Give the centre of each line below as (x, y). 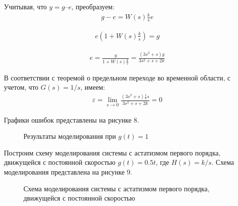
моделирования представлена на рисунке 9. (68, 172)
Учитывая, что (25, 6)
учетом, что (21, 87)
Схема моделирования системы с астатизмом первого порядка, (117, 188)
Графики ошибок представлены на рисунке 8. (71, 119)
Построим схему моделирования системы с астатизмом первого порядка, (112, 152)
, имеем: (93, 87)
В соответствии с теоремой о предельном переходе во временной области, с (117, 77)
